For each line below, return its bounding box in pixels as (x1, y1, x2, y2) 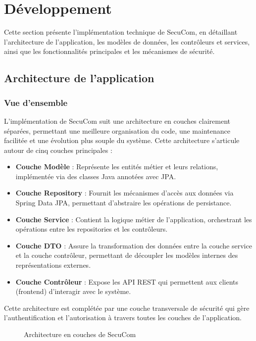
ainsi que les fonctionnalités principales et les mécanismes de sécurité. (4, 46, 215, 56)
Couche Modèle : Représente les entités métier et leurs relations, (15, 161, 218, 172)
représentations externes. (15, 260, 91, 270)
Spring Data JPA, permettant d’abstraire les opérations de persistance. (15, 197, 232, 208)
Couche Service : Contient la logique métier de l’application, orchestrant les (15, 214, 252, 224)
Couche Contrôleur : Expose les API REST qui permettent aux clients (15, 276, 239, 287)
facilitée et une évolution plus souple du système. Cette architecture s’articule (4, 135, 240, 146)
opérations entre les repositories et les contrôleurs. (15, 224, 168, 234)
